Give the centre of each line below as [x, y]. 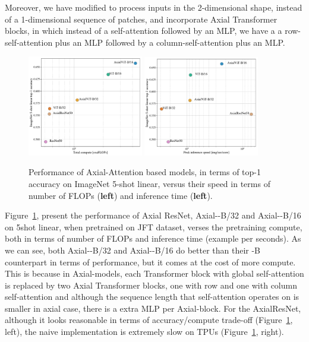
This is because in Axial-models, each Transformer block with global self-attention [154, 273]
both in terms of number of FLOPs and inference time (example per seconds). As [153, 238]
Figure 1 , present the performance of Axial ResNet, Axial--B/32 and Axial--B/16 [153, 215]
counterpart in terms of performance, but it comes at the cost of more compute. [150, 262]
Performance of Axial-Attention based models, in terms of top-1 [145, 172]
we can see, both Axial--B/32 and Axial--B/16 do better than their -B [133, 250]
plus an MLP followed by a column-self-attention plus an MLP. [170, 42]
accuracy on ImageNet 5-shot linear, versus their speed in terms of [149, 183]
